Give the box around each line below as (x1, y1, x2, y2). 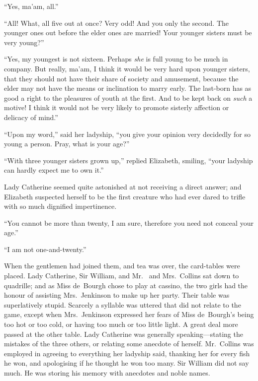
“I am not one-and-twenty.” (4, 244, 86, 254)
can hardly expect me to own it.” (4, 165, 104, 175)
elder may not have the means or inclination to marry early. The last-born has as (4, 83, 252, 93)
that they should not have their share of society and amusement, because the (4, 73, 239, 83)
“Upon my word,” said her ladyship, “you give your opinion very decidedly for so (4, 128, 251, 139)
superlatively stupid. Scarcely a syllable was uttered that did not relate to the (4, 299, 241, 310)
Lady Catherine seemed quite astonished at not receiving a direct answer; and (4, 181, 242, 191)
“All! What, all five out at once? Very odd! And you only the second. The (4, 17, 229, 28)
